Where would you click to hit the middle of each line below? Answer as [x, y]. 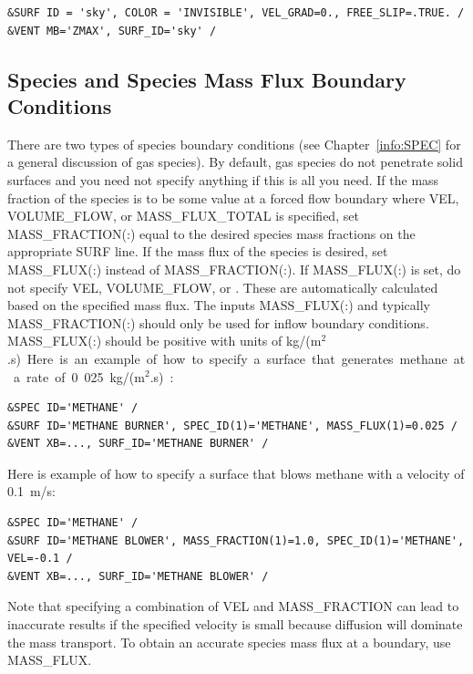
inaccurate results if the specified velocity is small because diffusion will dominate [235, 624]
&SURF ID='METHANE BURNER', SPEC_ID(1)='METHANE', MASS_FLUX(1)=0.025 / [232, 425]
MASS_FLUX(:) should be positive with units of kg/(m [165, 341]
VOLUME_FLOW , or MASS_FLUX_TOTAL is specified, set [183, 216]
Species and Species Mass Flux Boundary [207, 79]
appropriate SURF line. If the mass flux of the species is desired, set [198, 251]
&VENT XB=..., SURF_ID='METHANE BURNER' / [138, 444]
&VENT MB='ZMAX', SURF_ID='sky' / [112, 31]
